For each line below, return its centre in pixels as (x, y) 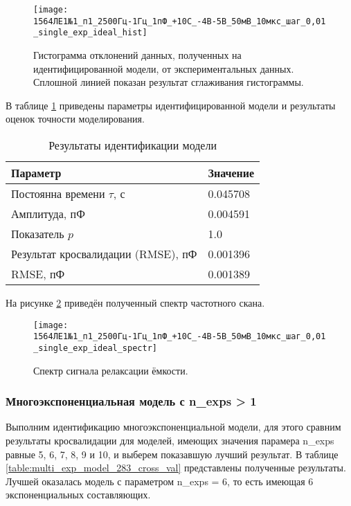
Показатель (38, 233)
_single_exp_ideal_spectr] (95, 348)
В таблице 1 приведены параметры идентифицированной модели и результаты (171, 105)
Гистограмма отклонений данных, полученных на (137, 54)
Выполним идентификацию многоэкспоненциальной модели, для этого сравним (173, 427)
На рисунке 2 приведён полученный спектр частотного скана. (135, 302)
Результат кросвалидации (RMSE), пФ (104, 253)
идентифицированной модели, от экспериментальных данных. (164, 68)
